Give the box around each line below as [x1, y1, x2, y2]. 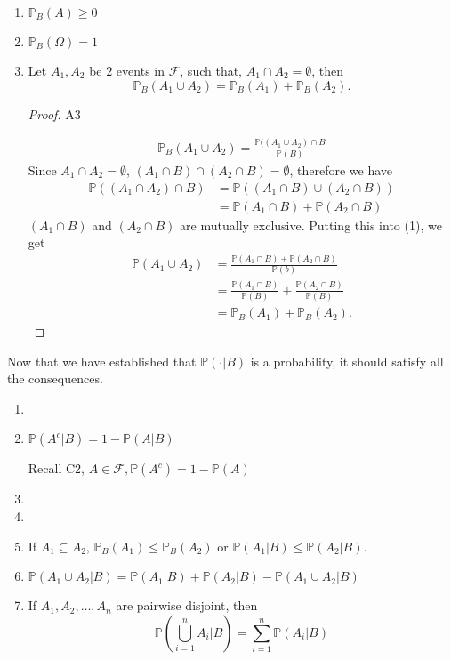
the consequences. [7, 369, 103, 388]
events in [116, 61, 165, 79]
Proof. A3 [28, 104, 81, 123]
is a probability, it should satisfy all [250, 351, 444, 370]
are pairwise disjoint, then [116, 596, 258, 615]
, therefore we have [289, 160, 393, 179]
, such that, [180, 61, 243, 79]
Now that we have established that [7, 351, 197, 370]
